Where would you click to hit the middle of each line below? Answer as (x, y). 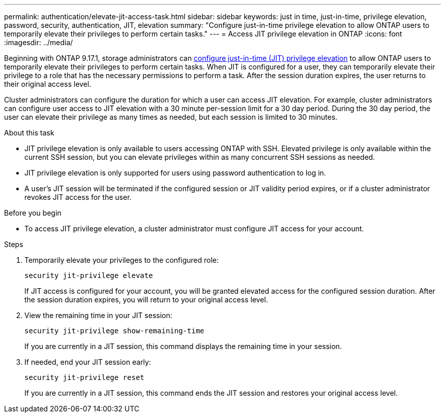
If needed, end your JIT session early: (88, 362)
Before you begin (33, 213)
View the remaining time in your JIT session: (99, 315)
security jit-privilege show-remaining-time (115, 331)
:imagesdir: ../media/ (39, 42)
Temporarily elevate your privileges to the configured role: (122, 260)
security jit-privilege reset (85, 377)
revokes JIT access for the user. (78, 197)
